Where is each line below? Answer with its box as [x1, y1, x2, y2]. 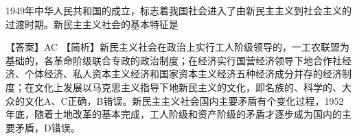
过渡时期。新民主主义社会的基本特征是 [5, 16, 178, 31]
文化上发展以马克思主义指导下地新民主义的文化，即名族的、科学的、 [34, 79, 342, 94]
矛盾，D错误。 [14, 120, 80, 134]
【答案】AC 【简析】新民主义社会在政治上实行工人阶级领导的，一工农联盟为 [5, 40, 349, 54]
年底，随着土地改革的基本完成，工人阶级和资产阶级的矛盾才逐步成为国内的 [5, 107, 342, 121]
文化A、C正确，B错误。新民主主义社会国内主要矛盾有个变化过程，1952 [24, 93, 344, 108]
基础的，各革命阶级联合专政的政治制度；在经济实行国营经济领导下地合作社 [5, 53, 342, 67]
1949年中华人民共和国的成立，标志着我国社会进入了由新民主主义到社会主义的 [5, 3, 352, 17]
